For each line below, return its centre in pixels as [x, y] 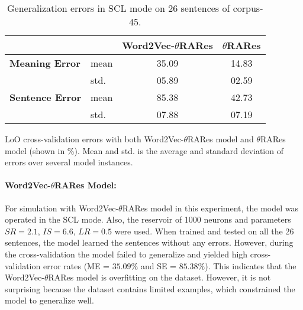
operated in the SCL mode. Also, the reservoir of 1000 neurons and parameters [148, 219]
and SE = [159, 265]
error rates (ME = [76, 265]
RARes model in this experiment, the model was [210, 208]
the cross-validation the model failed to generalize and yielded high [126, 254]
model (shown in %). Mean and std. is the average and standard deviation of [144, 150]
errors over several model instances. [69, 162]
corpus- [248, 8]
